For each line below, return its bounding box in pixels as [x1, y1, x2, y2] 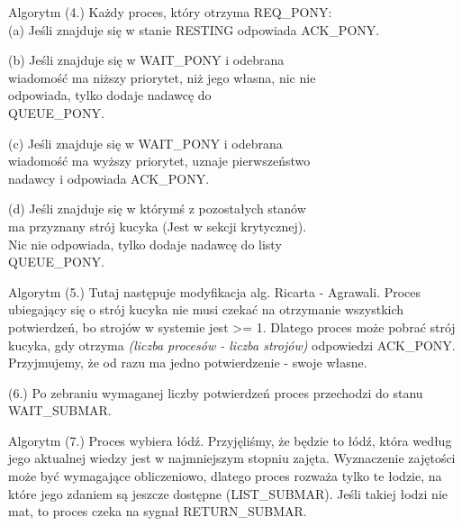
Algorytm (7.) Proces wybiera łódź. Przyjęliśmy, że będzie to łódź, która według [8, 431, 452, 449]
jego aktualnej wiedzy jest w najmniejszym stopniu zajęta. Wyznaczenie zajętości [8, 449, 456, 467]
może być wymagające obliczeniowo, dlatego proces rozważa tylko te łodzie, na [8, 467, 442, 485]
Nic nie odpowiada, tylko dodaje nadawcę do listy [8, 234, 282, 253]
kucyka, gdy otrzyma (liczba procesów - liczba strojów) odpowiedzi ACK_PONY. [8, 335, 456, 354]
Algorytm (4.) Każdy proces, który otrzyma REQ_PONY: [8, 3, 332, 21]
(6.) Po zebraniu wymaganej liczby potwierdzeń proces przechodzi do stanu [8, 383, 423, 402]
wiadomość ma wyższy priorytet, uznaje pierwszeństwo [8, 151, 311, 170]
